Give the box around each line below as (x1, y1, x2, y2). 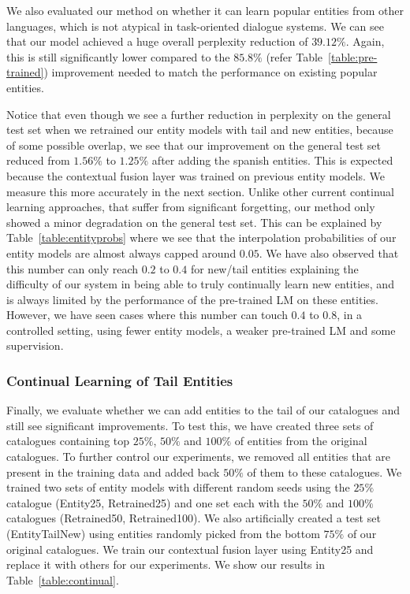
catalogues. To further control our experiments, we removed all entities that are (6, 448, 390, 465)
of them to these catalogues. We (247, 463, 402, 480)
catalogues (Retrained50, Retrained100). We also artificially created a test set (6, 510, 381, 526)
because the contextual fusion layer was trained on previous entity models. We (6, 167, 385, 184)
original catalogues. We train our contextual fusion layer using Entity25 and (6, 540, 374, 557)
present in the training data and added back (6, 463, 220, 480)
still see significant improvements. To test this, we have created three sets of (6, 417, 374, 433)
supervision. (6, 337, 64, 354)
